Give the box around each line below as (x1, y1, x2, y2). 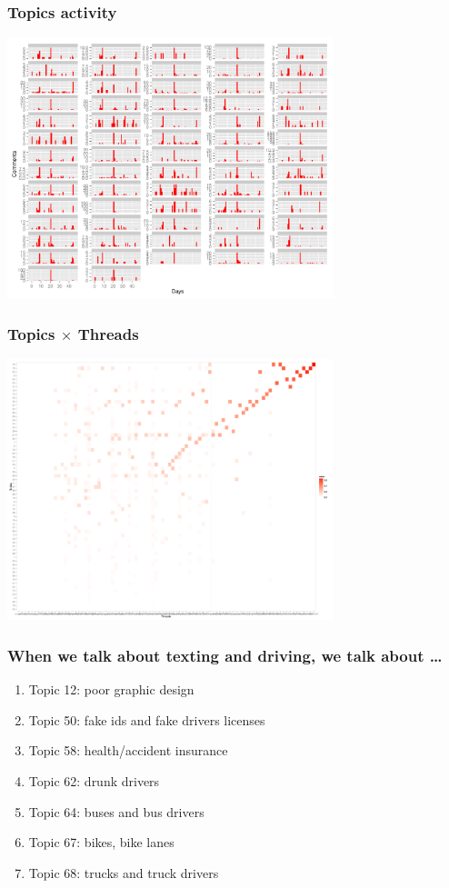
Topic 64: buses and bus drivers (28, 802, 205, 821)
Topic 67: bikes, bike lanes (28, 833, 175, 852)
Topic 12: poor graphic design (28, 680, 195, 699)
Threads (77, 322, 139, 344)
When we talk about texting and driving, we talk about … (7, 644, 443, 666)
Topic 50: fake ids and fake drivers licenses (28, 710, 265, 729)
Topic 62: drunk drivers (28, 771, 160, 790)
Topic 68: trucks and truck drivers (28, 863, 219, 882)
